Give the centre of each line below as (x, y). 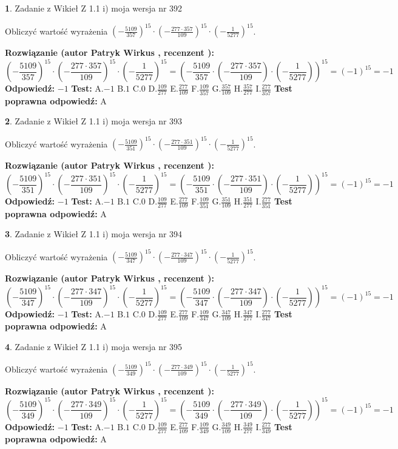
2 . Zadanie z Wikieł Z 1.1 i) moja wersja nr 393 (94, 121)
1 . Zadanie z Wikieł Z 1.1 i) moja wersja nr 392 (94, 8)
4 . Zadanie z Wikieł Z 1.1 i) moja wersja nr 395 (94, 346)
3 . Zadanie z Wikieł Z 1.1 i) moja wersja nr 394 (94, 234)
